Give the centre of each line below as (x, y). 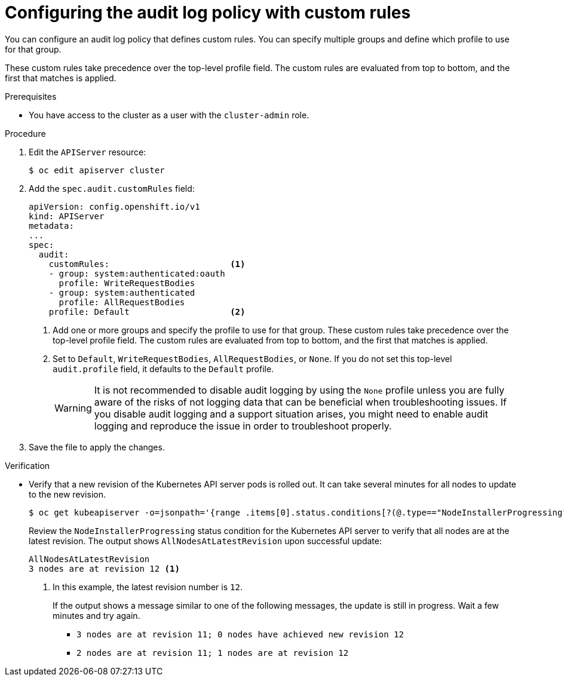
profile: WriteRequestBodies (127, 283)
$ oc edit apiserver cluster (97, 170)
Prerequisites (31, 96)
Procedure (25, 133)
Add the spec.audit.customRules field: (112, 188)
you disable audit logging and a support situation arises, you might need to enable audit (291, 414)
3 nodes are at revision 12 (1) (104, 568)
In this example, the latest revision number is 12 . (148, 587)
